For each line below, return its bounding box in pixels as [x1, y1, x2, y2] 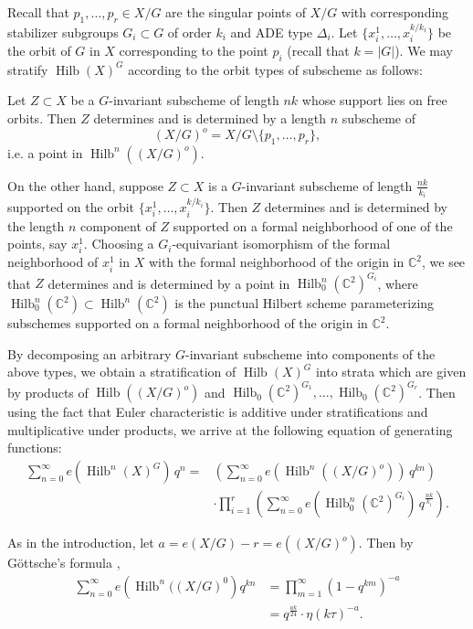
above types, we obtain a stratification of [7, 362, 236, 381]
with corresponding [341, 3, 449, 21]
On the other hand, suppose [7, 176, 163, 195]
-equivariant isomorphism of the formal [172, 234, 391, 253]
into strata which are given [315, 362, 467, 381]
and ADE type [230, 22, 313, 41]
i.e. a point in [7, 143, 83, 162]
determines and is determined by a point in [47, 273, 290, 293]
